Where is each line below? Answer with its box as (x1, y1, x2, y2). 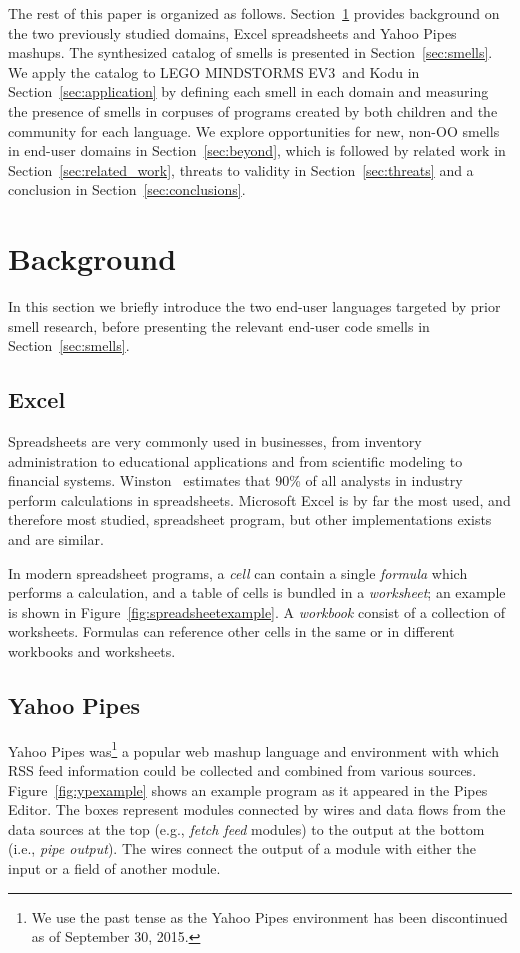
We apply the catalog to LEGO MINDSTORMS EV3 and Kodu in (8, 61, 420, 82)
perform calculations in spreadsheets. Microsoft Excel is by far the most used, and (8, 489, 511, 510)
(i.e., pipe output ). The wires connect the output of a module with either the (8, 838, 476, 859)
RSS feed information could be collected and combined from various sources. (8, 760, 477, 781)
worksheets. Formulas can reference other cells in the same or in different (8, 621, 455, 642)
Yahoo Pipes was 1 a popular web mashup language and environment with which (8, 737, 499, 761)
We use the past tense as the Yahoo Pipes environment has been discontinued (31, 906, 508, 927)
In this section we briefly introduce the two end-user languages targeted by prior (8, 296, 501, 317)
